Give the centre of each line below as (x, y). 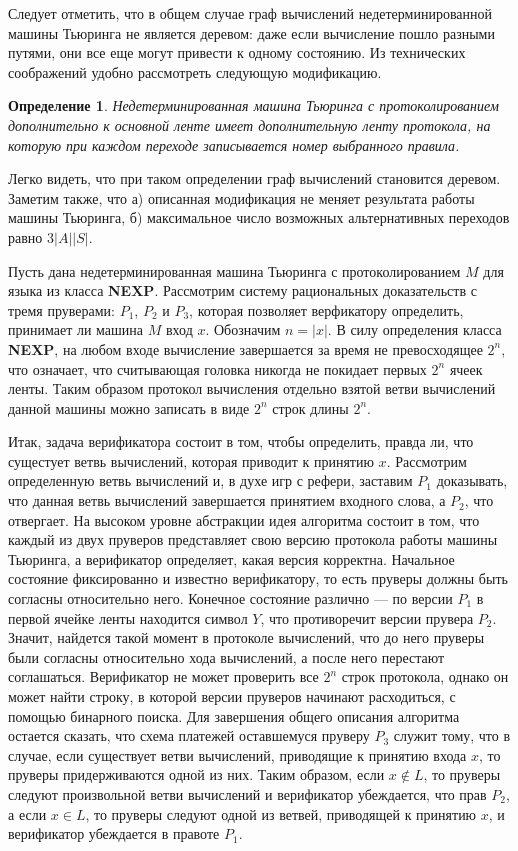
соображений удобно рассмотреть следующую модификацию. (195, 71)
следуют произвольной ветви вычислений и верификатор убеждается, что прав (247, 793)
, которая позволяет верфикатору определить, (326, 309)
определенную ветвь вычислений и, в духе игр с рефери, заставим (210, 480)
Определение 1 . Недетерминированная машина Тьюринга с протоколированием (253, 105)
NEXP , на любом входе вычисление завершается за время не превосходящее (245, 348)
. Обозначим (243, 329)
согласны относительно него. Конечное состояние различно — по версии (230, 598)
